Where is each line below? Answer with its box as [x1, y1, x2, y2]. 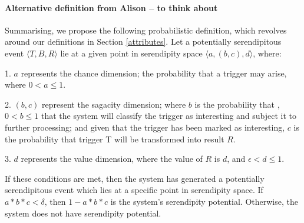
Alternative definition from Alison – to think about [5, 1, 218, 14]
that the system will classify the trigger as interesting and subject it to [41, 109, 297, 122]
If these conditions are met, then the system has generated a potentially [5, 172, 265, 184]
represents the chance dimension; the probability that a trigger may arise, [21, 66, 287, 79]
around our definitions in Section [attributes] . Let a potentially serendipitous [5, 35, 282, 48]
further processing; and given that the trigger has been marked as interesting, [5, 121, 285, 133]
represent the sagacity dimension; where [42, 98, 186, 110]
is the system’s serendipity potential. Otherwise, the [110, 195, 298, 207]
